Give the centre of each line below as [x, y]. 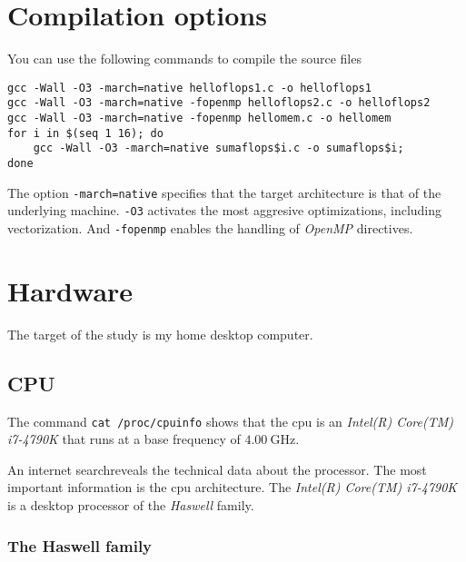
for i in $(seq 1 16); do [85, 133]
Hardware [70, 290]
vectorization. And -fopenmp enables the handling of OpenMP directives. [210, 227]
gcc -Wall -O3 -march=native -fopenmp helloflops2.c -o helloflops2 [219, 103]
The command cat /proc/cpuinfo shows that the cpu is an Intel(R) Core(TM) [230, 421]
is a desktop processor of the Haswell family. [131, 504]
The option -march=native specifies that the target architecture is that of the [224, 192]
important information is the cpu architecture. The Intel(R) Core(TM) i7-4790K [233, 487]
